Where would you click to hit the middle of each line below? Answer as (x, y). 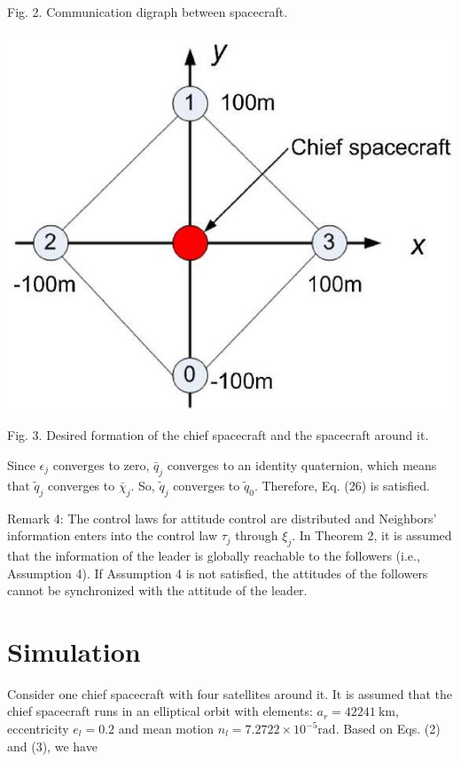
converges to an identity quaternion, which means (302, 464)
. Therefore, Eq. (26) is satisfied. (342, 485)
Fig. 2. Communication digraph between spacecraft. (148, 12)
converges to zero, (101, 464)
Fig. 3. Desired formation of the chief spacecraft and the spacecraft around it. (218, 435)
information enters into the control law (113, 535)
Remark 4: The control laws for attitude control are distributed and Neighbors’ (222, 518)
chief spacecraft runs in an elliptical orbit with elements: (160, 711)
